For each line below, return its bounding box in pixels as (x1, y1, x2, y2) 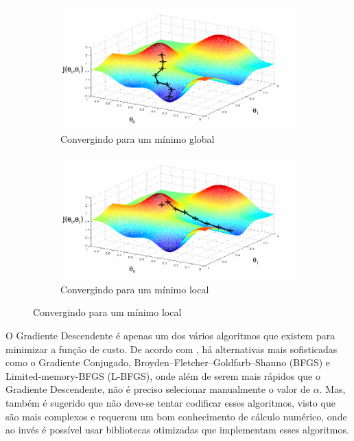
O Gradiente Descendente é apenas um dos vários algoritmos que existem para (5, 328, 335, 343)
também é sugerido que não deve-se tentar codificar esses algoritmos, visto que (5, 396, 335, 409)
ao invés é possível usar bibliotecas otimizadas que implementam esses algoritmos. (5, 422, 349, 437)
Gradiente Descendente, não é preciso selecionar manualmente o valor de (5, 382, 310, 396)
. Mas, (319, 382, 346, 396)
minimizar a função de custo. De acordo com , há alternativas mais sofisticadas (5, 341, 338, 356)
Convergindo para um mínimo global (60, 132, 215, 146)
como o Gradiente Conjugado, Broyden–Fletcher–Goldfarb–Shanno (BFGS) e (5, 355, 331, 370)
